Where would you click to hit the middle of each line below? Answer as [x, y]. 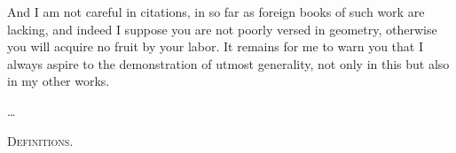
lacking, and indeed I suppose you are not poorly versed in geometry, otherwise [222, 29]
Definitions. [40, 140]
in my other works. [59, 81]
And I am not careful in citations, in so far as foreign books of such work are [216, 11]
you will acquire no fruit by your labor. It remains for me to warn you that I [215, 46]
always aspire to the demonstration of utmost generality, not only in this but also [228, 63]
